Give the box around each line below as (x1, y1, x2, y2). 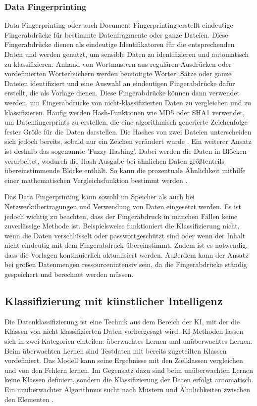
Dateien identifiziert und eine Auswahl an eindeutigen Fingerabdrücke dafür (4, 78, 235, 88)
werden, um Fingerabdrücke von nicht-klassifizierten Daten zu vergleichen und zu (4, 97, 252, 107)
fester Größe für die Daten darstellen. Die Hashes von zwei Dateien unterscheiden (4, 126, 252, 136)
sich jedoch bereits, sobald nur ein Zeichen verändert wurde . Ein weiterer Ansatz (4, 136, 252, 146)
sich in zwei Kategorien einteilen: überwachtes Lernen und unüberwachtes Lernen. (4, 336, 253, 346)
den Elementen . (4, 394, 54, 404)
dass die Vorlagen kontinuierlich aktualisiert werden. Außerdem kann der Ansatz (4, 249, 249, 260)
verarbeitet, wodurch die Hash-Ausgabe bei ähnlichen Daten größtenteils (4, 155, 224, 166)
